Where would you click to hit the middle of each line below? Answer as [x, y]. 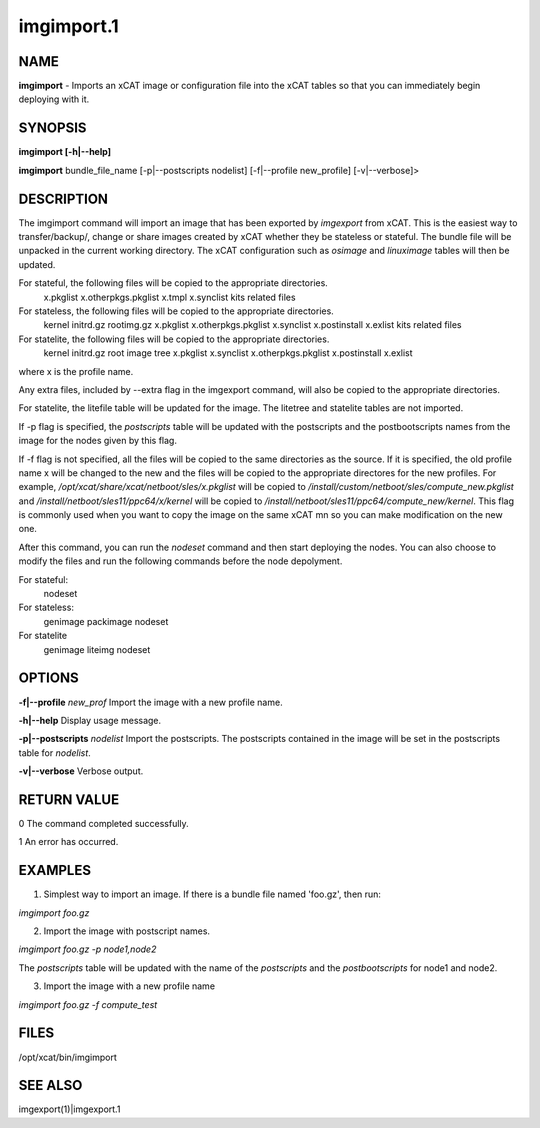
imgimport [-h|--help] [65, 152]
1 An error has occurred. [68, 842]
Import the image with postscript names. [126, 931]
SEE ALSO [50, 1085]
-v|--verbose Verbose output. [81, 771]
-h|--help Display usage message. [90, 720]
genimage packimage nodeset [106, 621]
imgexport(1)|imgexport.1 [69, 1109]
